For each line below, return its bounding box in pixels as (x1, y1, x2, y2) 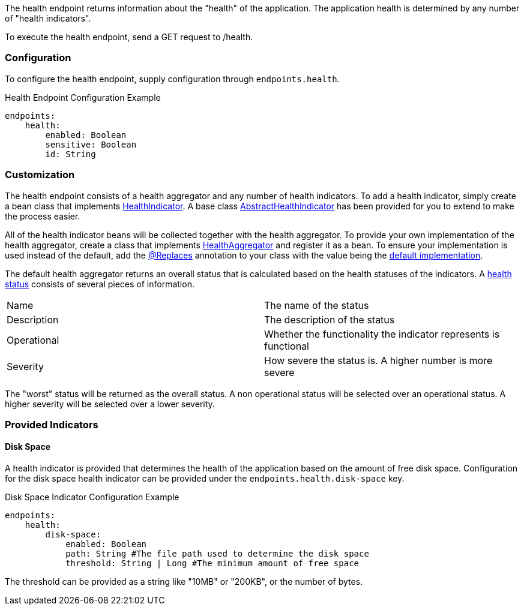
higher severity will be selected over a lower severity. (5, 398, 215, 409)
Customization (5, 169, 75, 181)
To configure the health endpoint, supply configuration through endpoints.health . (5, 73, 340, 84)
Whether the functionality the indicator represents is (264, 327, 500, 340)
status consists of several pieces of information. (5, 278, 194, 289)
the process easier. (5, 211, 80, 221)
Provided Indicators (5, 418, 98, 431)
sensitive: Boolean (45, 139, 137, 149)
